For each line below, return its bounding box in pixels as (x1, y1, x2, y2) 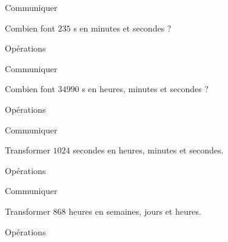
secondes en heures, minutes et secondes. (73, 144, 224, 156)
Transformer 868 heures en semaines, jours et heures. (5, 204, 201, 217)
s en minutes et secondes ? (73, 21, 172, 34)
